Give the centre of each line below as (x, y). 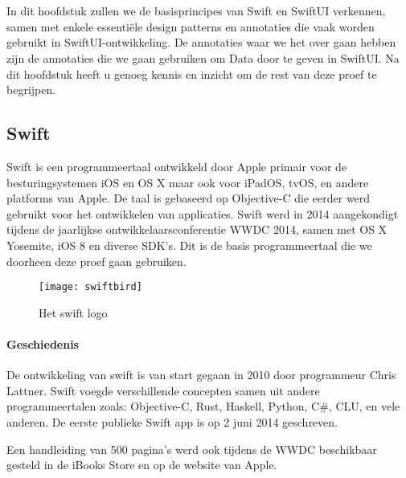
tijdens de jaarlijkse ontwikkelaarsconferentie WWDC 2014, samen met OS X (197, 229)
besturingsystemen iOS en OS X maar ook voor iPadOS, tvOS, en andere (188, 182)
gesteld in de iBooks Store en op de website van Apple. (142, 465)
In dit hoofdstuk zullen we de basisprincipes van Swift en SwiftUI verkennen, (196, 11)
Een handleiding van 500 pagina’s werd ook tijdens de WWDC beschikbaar (192, 449)
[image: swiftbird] (90, 287)
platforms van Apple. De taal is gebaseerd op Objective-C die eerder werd (189, 198)
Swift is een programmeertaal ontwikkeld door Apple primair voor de (177, 166)
